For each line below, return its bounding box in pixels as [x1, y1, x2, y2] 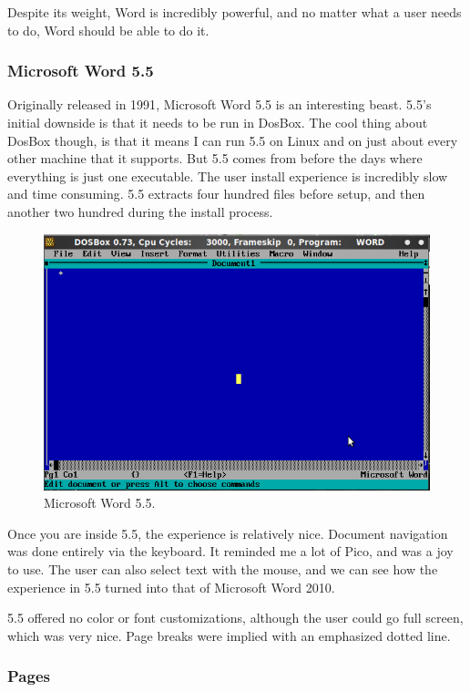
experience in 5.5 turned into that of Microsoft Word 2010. [7, 577, 335, 596]
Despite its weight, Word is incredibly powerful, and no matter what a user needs [7, 3, 462, 21]
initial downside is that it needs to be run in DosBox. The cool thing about [7, 113, 428, 131]
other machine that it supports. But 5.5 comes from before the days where [7, 149, 423, 168]
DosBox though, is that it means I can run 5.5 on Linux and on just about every [7, 130, 458, 150]
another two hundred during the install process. [7, 201, 273, 221]
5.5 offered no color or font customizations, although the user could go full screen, [7, 608, 464, 627]
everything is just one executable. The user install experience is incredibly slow [7, 166, 448, 185]
